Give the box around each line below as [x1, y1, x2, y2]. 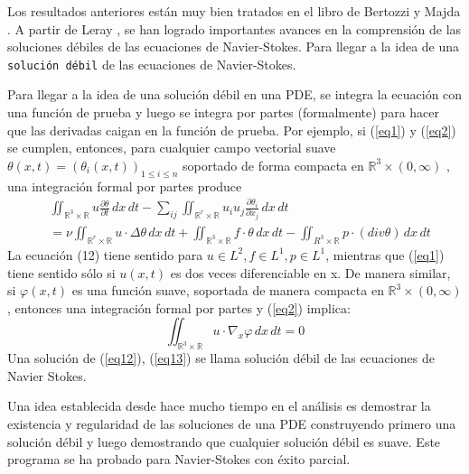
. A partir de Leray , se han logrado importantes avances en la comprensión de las [7, 19, 462, 38]
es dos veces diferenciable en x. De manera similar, [170, 263, 451, 282]
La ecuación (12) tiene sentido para [7, 245, 203, 264]
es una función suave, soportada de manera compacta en [71, 281, 384, 300]
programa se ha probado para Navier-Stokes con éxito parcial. [7, 450, 351, 469]
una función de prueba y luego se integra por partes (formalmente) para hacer [7, 103, 440, 122]
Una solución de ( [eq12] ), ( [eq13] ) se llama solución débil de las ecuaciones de [7, 349, 435, 367]
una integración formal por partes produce [7, 176, 242, 195]
